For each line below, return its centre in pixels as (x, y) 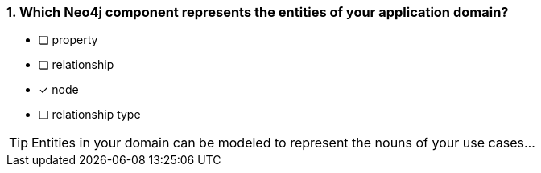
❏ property (68, 40)
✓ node (59, 90)
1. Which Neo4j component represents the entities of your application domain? (258, 12)
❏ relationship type (90, 115)
